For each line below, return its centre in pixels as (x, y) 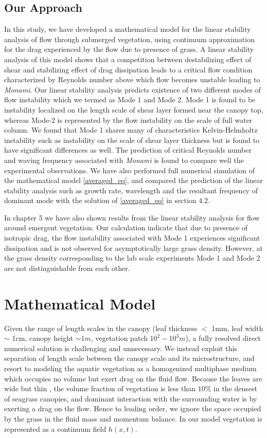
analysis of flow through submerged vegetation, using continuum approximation (129, 39)
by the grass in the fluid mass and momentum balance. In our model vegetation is (133, 418)
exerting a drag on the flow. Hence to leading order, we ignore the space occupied (133, 408)
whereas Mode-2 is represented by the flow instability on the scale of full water (128, 120)
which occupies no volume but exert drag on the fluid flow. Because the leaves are (133, 378)
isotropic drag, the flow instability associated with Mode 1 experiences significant (132, 238)
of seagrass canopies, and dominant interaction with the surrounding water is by (131, 398)
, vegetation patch (119, 338)
